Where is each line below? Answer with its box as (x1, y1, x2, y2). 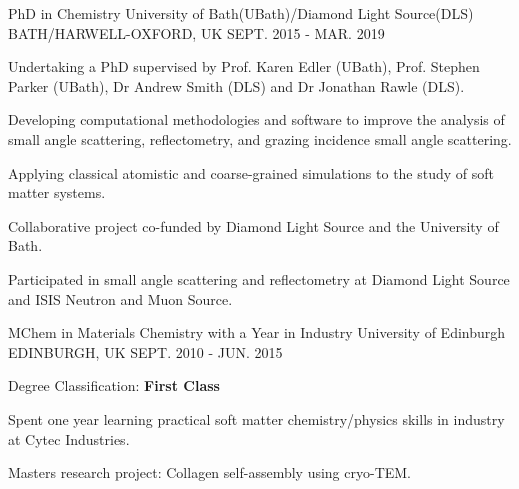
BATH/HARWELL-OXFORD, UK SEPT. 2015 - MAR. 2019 (8, 22, 385, 43)
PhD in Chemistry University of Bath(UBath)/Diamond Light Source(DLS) (8, 3, 474, 23)
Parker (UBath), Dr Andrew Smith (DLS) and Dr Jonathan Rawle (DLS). (8, 75, 465, 96)
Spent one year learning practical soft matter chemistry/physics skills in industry (8, 408, 505, 429)
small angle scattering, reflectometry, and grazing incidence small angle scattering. (8, 128, 512, 149)
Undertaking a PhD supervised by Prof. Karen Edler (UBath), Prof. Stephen (8, 56, 480, 77)
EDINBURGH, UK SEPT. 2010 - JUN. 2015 (8, 341, 283, 362)
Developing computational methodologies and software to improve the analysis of (8, 109, 505, 130)
